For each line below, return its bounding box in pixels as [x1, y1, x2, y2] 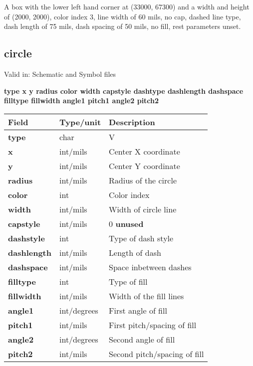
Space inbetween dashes [109, 261, 192, 273]
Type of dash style [109, 232, 174, 244]
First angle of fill [109, 304, 167, 316]
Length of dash [109, 246, 161, 258]
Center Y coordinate [109, 160, 180, 172]
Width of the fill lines [109, 290, 184, 302]
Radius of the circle [109, 174, 177, 186]
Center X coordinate [109, 145, 180, 157]
